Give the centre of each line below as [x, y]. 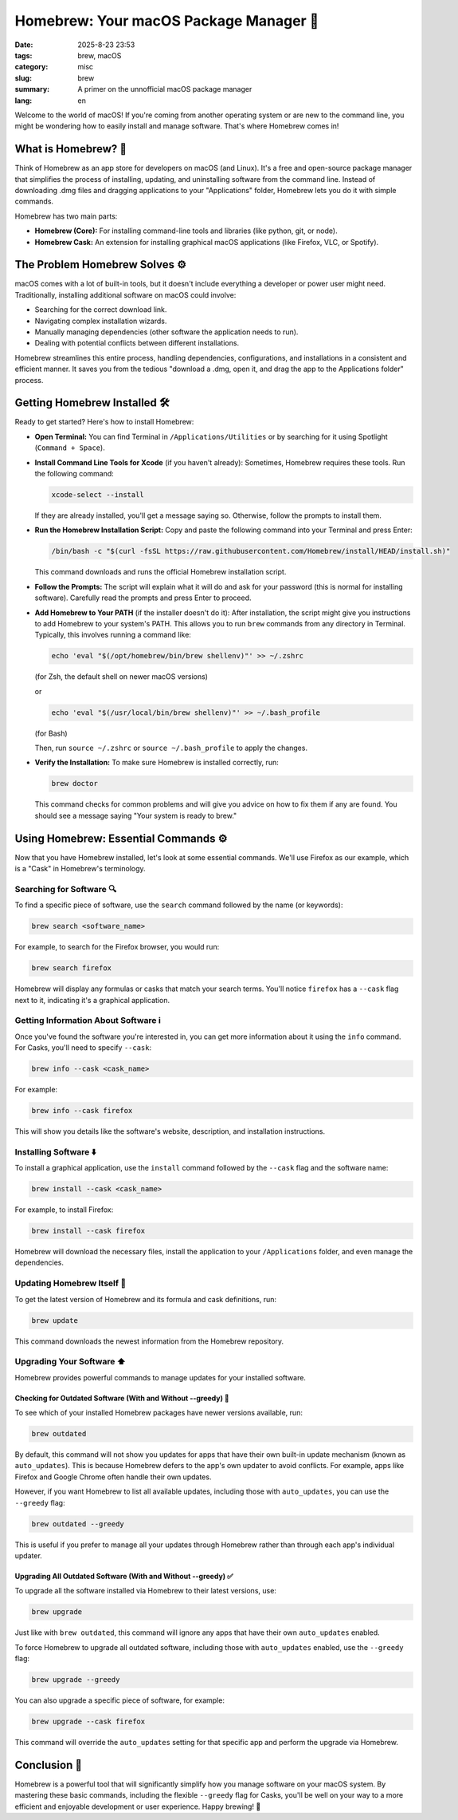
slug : [23, 78]
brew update [55, 1320]
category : [31, 67]
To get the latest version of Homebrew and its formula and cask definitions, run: [145, 1299]
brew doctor [75, 784]
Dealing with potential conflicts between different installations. [137, 343]
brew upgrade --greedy [76, 1680]
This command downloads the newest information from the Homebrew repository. [149, 1341]
